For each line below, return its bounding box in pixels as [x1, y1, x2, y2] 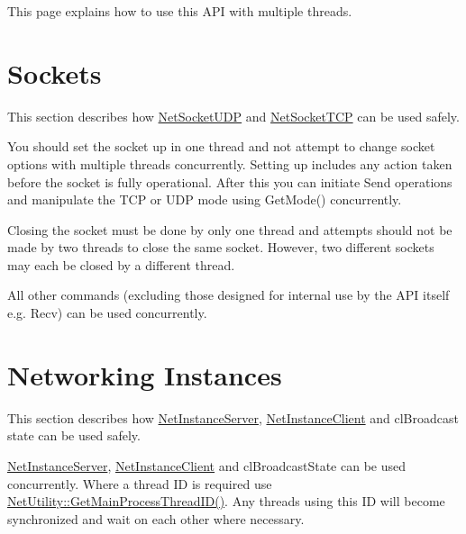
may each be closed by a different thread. [7, 255, 235, 274]
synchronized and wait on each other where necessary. [7, 509, 305, 528]
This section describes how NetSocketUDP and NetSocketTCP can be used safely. [7, 106, 460, 125]
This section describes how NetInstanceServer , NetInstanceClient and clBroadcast [7, 408, 459, 427]
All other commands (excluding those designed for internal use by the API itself [7, 285, 450, 304]
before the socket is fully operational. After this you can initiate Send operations [7, 172, 452, 191]
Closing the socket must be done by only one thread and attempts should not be [7, 220, 452, 239]
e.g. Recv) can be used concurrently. [7, 303, 207, 322]
